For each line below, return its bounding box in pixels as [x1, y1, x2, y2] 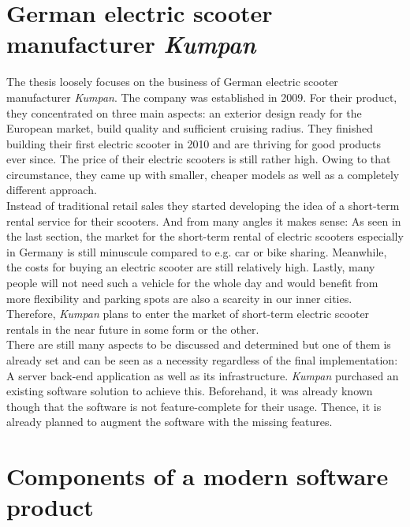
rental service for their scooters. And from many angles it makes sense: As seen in [6, 212, 401, 229]
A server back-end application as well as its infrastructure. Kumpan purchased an [6, 367, 399, 383]
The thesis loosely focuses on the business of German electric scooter [6, 73, 338, 90]
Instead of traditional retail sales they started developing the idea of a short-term [6, 197, 400, 214]
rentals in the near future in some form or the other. [6, 320, 259, 337]
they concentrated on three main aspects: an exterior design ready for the [6, 104, 362, 121]
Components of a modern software [6, 460, 389, 492]
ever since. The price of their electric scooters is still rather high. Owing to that [6, 151, 391, 167]
